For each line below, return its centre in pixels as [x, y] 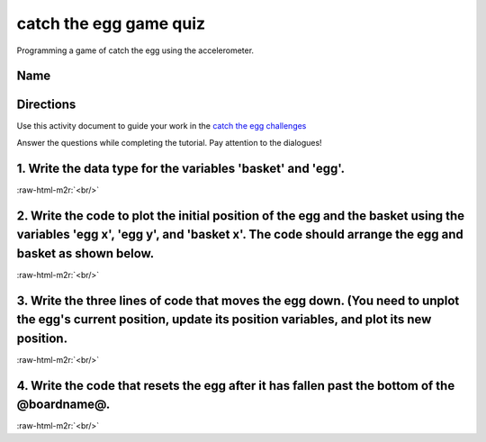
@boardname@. [63, 405]
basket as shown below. [85, 253]
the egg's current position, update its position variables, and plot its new [224, 320]
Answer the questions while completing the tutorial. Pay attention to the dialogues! [170, 142]
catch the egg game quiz [111, 23]
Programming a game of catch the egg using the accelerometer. [135, 50]
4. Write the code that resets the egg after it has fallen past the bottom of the [236, 386]
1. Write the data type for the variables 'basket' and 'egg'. [181, 168]
